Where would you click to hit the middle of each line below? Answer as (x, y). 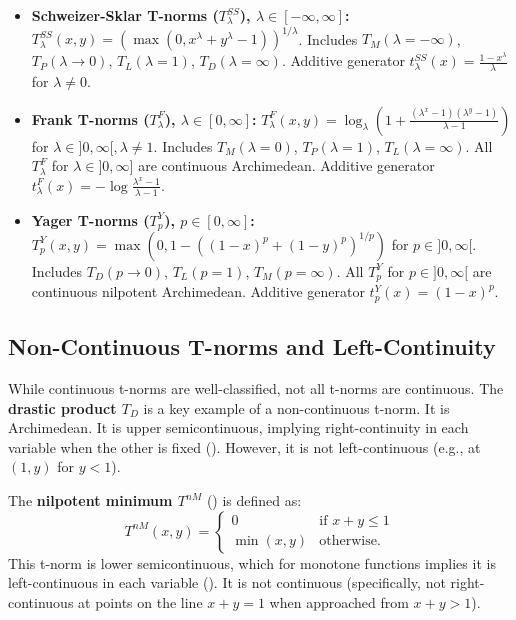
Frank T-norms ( (90, 118)
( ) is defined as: (254, 500)
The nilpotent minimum (90, 500)
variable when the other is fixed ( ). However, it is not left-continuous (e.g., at (244, 446)
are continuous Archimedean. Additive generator (286, 165)
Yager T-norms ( (90, 219)
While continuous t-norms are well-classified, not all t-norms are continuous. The (256, 388)
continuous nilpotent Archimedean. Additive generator (198, 291)
